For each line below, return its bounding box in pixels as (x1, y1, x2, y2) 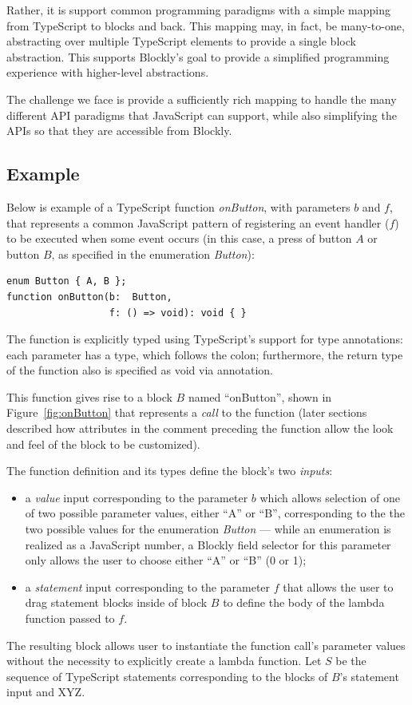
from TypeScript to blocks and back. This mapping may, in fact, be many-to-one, (6, 17, 405, 34)
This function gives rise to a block (6, 388, 172, 405)
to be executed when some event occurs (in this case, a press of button (6, 230, 352, 247)
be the (335, 652, 366, 669)
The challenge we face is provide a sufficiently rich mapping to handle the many (6, 90, 397, 107)
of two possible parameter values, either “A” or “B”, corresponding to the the (25, 505, 405, 521)
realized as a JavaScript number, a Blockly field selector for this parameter (25, 536, 391, 553)
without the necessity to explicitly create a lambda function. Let (6, 652, 322, 669)
